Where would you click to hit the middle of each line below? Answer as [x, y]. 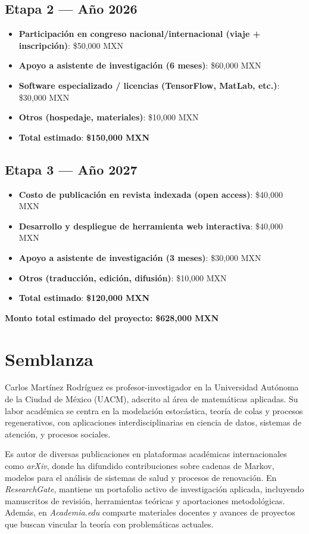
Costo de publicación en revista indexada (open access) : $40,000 [151, 194]
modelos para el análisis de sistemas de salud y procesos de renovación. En [141, 477]
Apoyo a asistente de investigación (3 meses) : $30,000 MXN [140, 257]
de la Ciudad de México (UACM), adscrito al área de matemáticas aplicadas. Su [152, 399]
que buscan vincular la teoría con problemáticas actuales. [109, 524]
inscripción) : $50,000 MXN [71, 45]
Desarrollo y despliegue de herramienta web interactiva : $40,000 [151, 226]
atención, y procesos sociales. [58, 434]
